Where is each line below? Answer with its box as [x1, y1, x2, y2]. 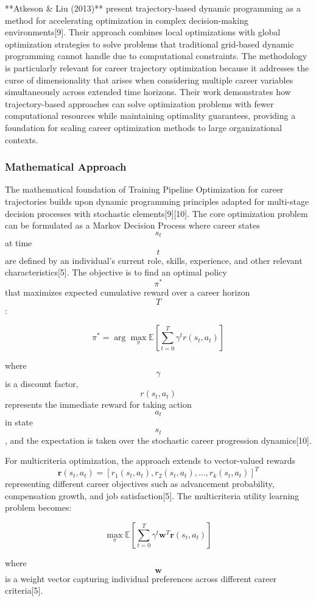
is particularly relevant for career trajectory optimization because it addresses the [5, 61, 309, 74]
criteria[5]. [5, 584, 43, 597]
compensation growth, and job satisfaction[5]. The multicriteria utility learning [5, 489, 300, 502]
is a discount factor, [5, 377, 79, 389]
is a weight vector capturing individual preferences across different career [5, 572, 277, 585]
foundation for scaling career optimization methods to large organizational [5, 121, 282, 133]
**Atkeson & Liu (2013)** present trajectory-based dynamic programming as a [5, 2, 301, 14]
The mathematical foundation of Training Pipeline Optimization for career [5, 183, 284, 196]
